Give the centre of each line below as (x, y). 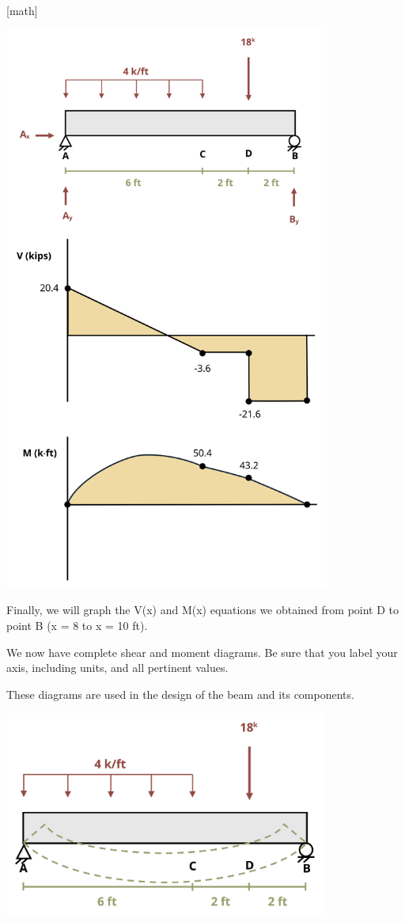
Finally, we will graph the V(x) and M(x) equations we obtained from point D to (203, 610)
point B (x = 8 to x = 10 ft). (77, 626)
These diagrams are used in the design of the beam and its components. (180, 694)
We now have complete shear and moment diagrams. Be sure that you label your (202, 652)
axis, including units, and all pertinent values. (117, 668)
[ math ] (22, 10)
